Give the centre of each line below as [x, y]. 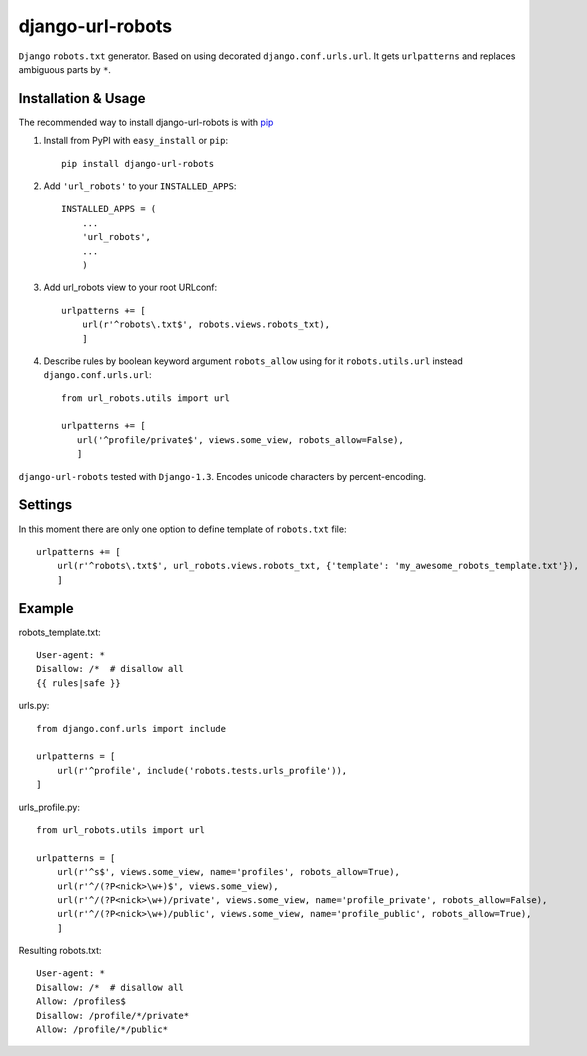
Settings [45, 505]
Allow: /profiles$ [81, 1001]
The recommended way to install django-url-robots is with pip [146, 122]
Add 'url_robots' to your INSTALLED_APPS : [140, 186]
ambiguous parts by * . [65, 69]
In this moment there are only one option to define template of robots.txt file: [182, 529]
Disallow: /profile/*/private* [113, 1015]
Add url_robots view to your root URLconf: [130, 287]
